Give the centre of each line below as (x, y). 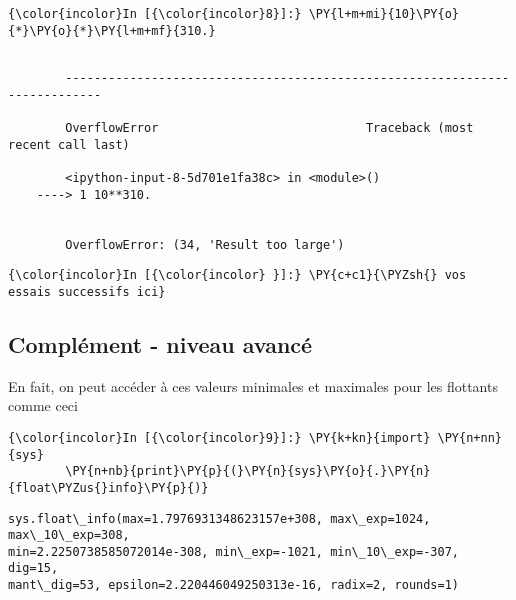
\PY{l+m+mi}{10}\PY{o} (384, 14)
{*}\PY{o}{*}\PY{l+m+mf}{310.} (112, 30)
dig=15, (33, 568)
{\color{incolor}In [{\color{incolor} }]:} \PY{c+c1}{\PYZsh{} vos (237, 275)
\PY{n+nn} (469, 437)
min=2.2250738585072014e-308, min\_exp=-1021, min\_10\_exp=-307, (234, 551)
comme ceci (43, 405)
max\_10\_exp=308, (69, 535)
